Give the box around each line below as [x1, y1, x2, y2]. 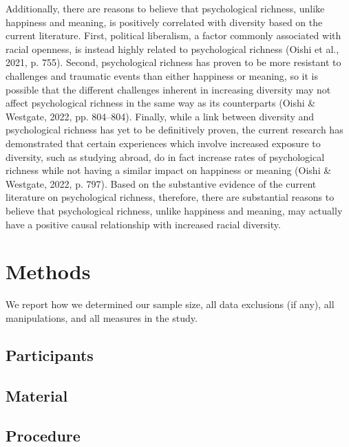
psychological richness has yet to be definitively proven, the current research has [6, 122, 343, 137]
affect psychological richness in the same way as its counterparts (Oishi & [6, 96, 316, 110]
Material [6, 384, 68, 406]
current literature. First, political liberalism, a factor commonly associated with [6, 28, 341, 43]
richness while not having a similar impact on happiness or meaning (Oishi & [6, 163, 332, 177]
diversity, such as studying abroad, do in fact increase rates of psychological [6, 149, 325, 164]
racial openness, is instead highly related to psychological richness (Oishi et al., [6, 41, 339, 56]
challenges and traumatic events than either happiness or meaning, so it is [6, 68, 319, 83]
